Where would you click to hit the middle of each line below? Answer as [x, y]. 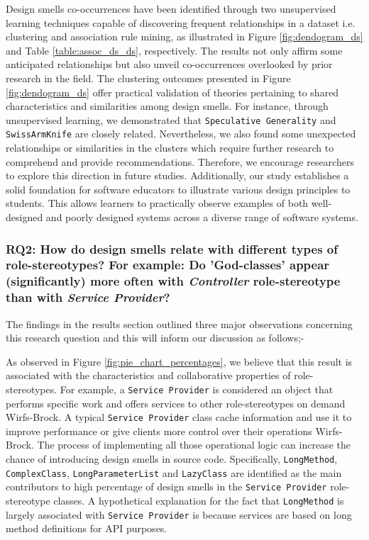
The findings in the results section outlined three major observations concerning [179, 324]
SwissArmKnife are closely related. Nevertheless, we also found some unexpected [181, 134]
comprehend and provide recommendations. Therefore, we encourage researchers [180, 161]
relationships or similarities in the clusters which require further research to [170, 148]
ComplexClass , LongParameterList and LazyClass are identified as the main [174, 472]
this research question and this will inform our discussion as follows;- [155, 338]
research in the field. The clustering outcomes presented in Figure [148, 78]
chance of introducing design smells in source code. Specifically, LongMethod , [172, 459]
